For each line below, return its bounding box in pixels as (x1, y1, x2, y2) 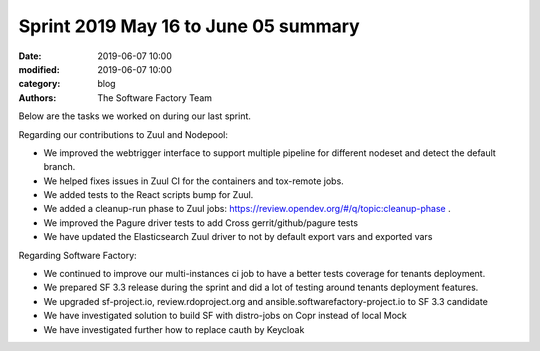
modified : (18, 63, 60, 75)
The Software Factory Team (97, 91, 213, 104)
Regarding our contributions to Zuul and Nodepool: (18, 128, 229, 140)
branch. (43, 161, 76, 173)
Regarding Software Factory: (18, 249, 137, 261)
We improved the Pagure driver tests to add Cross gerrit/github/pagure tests (43, 216, 359, 229)
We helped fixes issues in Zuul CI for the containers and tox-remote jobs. (43, 175, 344, 187)
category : (18, 78, 61, 90)
